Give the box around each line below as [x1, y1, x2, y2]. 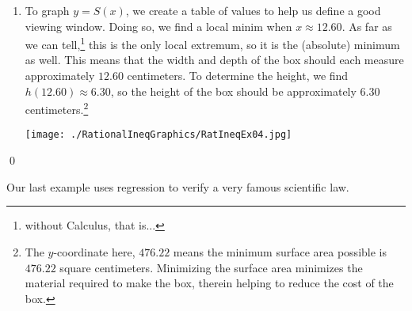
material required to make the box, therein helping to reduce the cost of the [25, 275, 394, 291]
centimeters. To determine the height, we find [127, 67, 349, 84]
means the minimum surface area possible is [173, 243, 387, 260]
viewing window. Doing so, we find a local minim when [25, 17, 292, 34]
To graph [25, 2, 70, 18]
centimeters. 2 [25, 99, 89, 117]
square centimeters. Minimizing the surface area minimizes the [59, 259, 363, 275]
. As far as [341, 17, 392, 34]
